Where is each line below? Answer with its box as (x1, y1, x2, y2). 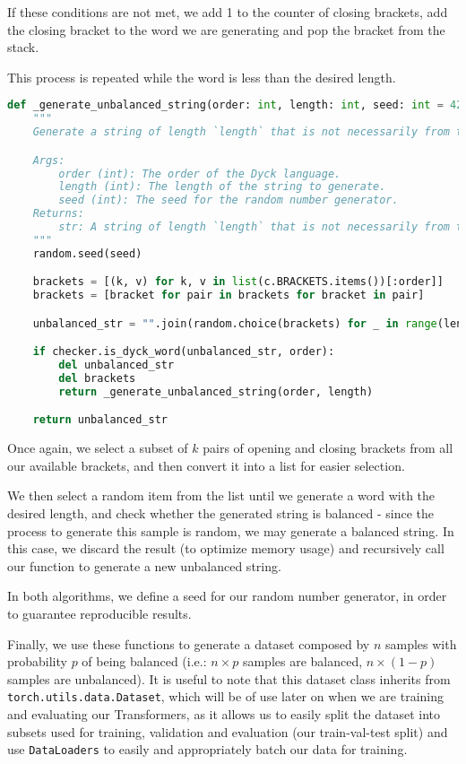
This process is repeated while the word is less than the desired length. (7, 67, 396, 86)
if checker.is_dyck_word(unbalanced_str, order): (32, 345, 335, 359)
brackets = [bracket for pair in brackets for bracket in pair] (32, 289, 425, 302)
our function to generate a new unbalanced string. (7, 556, 281, 575)
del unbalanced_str (58, 359, 175, 372)
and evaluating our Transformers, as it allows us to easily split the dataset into (7, 705, 440, 724)
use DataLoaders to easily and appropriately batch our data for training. (7, 740, 408, 759)
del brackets (58, 372, 136, 385)
